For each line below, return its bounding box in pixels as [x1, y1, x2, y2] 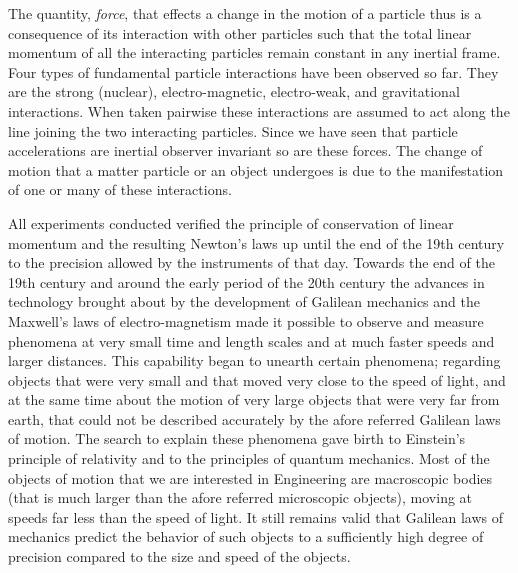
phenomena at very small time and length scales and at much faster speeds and [8, 330, 495, 351]
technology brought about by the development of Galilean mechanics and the [8, 291, 480, 312]
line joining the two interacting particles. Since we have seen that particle [8, 120, 458, 141]
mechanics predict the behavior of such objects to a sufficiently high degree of [8, 526, 484, 547]
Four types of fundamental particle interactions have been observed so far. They [8, 61, 499, 82]
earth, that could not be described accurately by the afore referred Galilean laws [8, 408, 501, 429]
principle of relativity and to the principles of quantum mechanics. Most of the [8, 448, 490, 469]
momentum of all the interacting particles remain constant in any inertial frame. [8, 42, 501, 63]
